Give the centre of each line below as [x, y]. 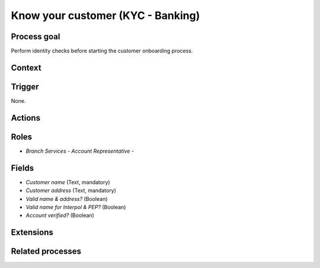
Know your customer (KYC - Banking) [105, 15]
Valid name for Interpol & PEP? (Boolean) [76, 207]
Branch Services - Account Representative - [80, 151]
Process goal [36, 37]
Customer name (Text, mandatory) [68, 182]
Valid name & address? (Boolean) [67, 198]
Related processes [46, 252]
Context [26, 67]
